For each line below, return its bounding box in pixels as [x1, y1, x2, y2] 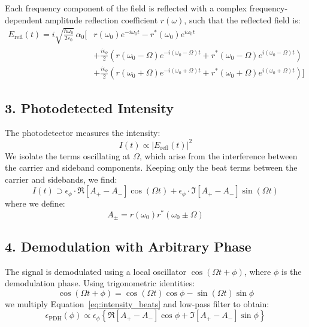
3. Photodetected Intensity [5, 98, 174, 117]
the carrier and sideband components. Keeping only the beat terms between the [5, 161, 298, 174]
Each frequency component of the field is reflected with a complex [5, 2, 247, 14]
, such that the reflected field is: [184, 13, 301, 26]
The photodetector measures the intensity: [5, 126, 160, 139]
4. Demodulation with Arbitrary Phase [5, 237, 252, 255]
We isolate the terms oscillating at [5, 149, 131, 162]
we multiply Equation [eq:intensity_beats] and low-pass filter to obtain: [5, 297, 269, 310]
